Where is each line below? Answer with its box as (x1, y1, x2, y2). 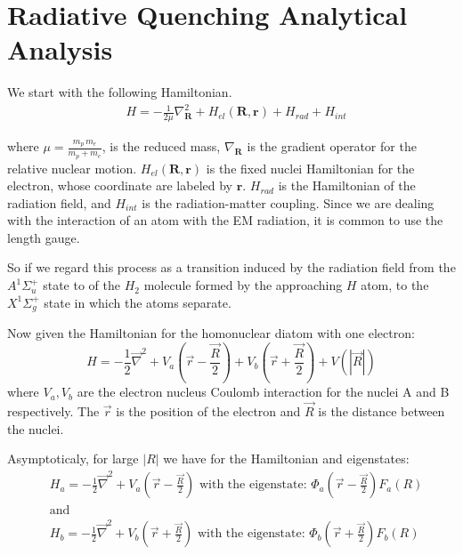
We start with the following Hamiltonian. (7, 83, 232, 101)
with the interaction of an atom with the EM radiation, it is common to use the (7, 211, 443, 229)
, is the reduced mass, (102, 137, 221, 156)
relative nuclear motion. (7, 158, 137, 177)
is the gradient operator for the (247, 137, 417, 156)
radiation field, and (7, 193, 111, 212)
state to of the (43, 276, 120, 294)
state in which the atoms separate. (44, 293, 231, 311)
